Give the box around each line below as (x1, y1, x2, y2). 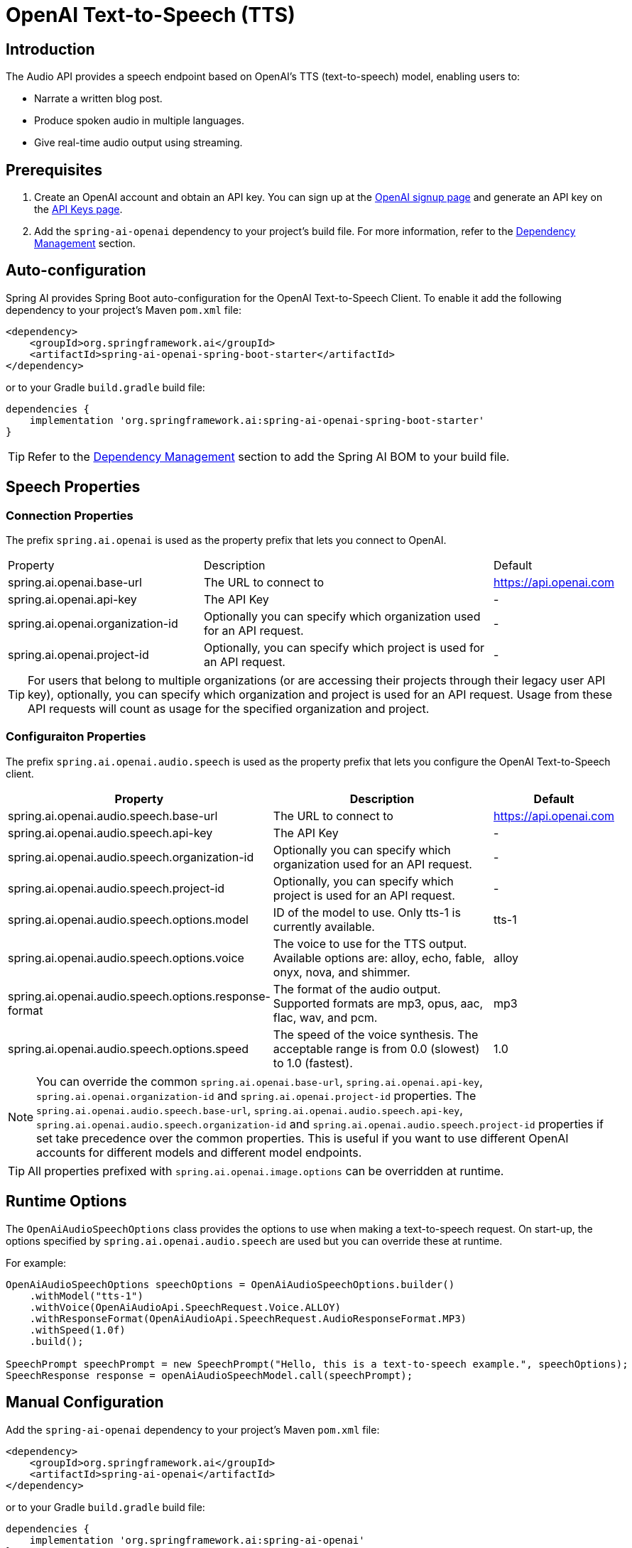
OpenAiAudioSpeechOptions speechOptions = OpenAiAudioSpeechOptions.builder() (6, 1278, 455, 1290)
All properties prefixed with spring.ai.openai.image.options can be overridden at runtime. (28, 1163, 504, 1178)
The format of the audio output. (273, 981, 441, 996)
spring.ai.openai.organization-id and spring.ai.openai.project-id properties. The (36, 1088, 476, 1103)
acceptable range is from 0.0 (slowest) (273, 1041, 480, 1056)
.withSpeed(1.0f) (29, 1324, 126, 1336)
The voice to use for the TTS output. (273, 936, 467, 951)
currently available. (273, 919, 375, 934)
